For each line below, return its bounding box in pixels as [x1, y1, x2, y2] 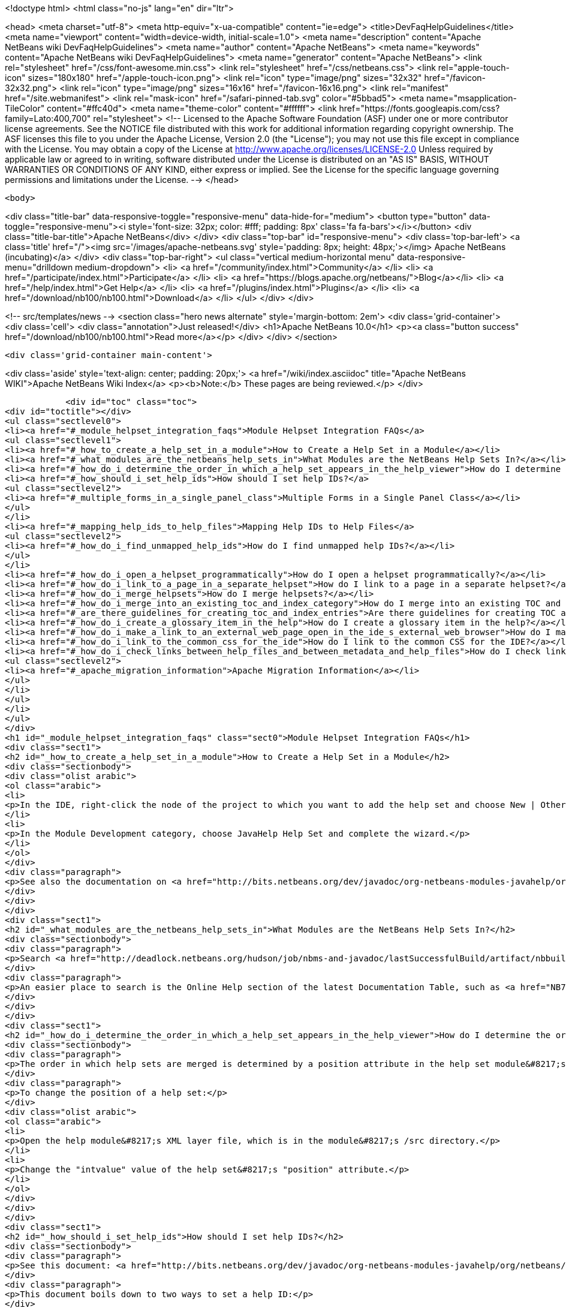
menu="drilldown [5, 262, 73, 272]
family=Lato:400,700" [5, 113, 91, 124]
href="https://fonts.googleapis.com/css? [339, 103, 500, 113]
